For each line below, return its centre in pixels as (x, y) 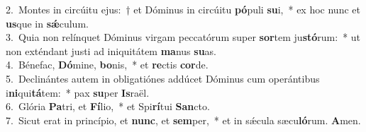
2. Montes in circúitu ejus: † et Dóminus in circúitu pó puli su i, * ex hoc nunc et (183, 9)
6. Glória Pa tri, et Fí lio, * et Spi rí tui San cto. (108, 106)
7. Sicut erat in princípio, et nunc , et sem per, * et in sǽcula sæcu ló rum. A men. (183, 120)
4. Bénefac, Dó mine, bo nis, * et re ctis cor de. (107, 65)
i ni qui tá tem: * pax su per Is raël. (78, 92)
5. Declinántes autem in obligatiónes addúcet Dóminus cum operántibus (163, 78)
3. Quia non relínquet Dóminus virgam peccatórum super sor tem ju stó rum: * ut (183, 37)
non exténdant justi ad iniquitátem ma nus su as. (111, 50)
